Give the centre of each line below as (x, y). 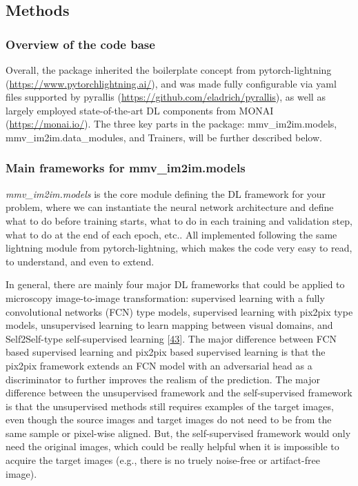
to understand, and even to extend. (80, 261)
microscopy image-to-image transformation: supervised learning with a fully (165, 297)
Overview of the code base (80, 44)
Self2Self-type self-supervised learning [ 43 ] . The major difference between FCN (171, 338)
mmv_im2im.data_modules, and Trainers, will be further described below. (164, 137)
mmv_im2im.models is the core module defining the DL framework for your (166, 193)
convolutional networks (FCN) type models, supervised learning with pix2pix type (179, 311)
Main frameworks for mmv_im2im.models (126, 168)
